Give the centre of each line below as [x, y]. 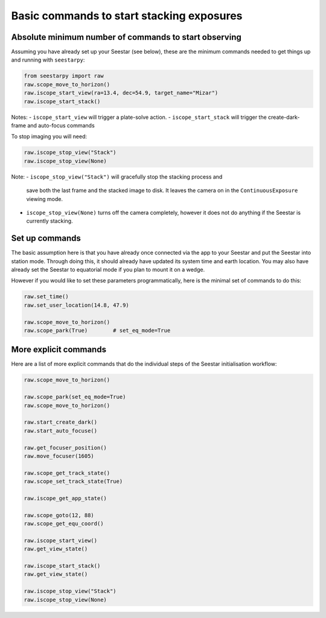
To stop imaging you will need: [49, 136]
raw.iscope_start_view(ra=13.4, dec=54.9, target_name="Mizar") [121, 93]
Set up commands [46, 238]
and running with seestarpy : [48, 60]
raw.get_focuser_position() [65, 448]
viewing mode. [45, 199]
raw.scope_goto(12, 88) [59, 515]
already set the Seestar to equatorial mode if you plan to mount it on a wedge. [108, 269]
